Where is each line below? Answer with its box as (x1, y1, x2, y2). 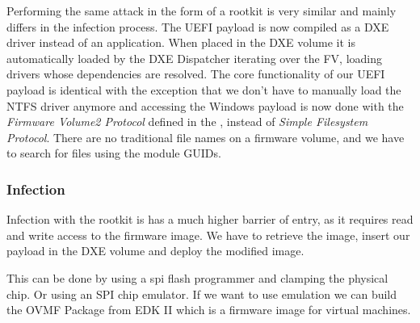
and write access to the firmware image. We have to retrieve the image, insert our (6, 226, 410, 243)
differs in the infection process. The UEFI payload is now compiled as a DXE (6, 18, 389, 35)
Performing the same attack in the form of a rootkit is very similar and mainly (6, 2, 397, 19)
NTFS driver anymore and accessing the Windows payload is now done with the (6, 97, 404, 114)
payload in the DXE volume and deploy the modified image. (6, 242, 304, 259)
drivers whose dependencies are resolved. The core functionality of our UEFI (6, 65, 385, 82)
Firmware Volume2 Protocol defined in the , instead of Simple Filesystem (6, 113, 368, 130)
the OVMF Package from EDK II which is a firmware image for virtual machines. (6, 301, 411, 318)
